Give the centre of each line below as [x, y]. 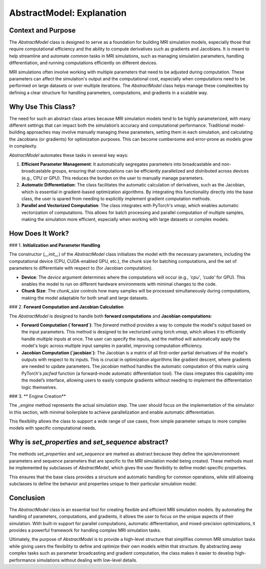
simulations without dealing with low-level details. [87, 560]
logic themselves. [39, 387]
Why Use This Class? [42, 107]
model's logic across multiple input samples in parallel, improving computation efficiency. [112, 346]
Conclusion [27, 498]
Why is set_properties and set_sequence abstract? [89, 442]
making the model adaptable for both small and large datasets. [85, 298]
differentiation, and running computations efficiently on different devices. [83, 63]
